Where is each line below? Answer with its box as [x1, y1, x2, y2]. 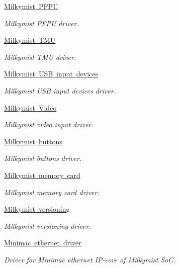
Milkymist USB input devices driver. [4, 85, 116, 96]
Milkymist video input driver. [4, 119, 94, 130]
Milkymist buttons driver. [4, 153, 82, 163]
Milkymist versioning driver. [4, 220, 91, 231]
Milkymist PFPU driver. [4, 18, 79, 28]
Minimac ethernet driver [4, 237, 81, 248]
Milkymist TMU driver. [4, 51, 76, 62]
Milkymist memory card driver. [4, 187, 100, 197]
